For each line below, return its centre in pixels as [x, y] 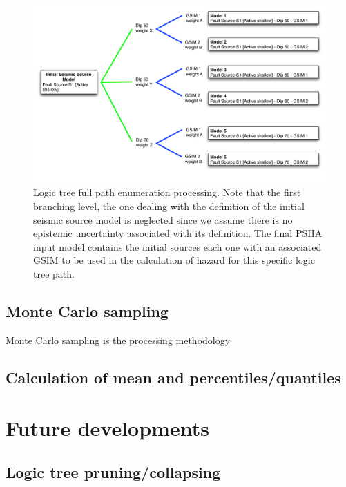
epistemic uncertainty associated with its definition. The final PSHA [178, 233]
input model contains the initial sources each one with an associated [177, 246]
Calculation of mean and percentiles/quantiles [173, 377]
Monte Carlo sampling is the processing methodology [118, 340]
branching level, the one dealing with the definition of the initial [169, 206]
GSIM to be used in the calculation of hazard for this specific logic [174, 260]
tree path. [54, 273]
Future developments [107, 428]
